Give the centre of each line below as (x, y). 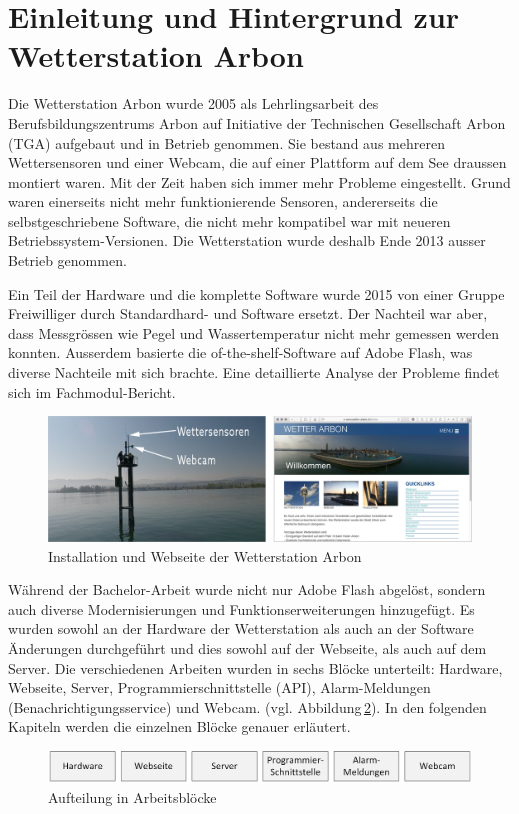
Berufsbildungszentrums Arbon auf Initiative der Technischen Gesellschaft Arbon (257, 122)
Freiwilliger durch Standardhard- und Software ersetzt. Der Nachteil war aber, (248, 313)
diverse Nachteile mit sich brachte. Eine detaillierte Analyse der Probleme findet (254, 372)
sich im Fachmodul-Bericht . (92, 391)
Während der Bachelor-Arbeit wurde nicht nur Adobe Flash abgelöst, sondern (247, 589)
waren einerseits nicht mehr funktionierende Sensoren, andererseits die (223, 201)
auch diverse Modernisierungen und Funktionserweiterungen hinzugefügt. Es (241, 608)
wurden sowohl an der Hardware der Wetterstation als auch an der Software (241, 628)
